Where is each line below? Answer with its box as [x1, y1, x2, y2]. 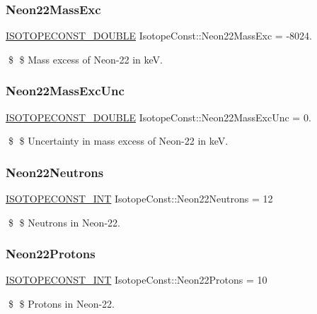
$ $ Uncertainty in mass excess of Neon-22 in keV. [8, 133, 229, 148]
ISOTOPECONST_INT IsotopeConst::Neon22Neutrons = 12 [6, 191, 273, 206]
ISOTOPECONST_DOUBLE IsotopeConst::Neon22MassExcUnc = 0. [6, 109, 311, 124]
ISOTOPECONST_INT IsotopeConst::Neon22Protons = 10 [6, 272, 267, 287]
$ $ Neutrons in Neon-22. [8, 215, 120, 229]
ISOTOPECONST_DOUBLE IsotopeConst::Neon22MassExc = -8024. [6, 28, 312, 43]
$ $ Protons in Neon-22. [8, 296, 115, 311]
